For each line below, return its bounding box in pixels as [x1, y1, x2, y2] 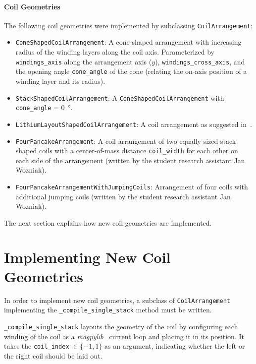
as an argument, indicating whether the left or [104, 341, 245, 351]
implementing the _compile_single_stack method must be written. [4, 304, 212, 315]
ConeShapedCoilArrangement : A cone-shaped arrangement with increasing [15, 37, 242, 47]
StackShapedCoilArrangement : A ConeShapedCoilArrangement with [15, 92, 224, 103]
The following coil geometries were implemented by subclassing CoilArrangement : [4, 20, 253, 30]
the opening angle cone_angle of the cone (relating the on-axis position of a [15, 66, 247, 76]
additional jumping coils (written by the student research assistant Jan [15, 191, 231, 201]
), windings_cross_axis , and [155, 56, 245, 66]
